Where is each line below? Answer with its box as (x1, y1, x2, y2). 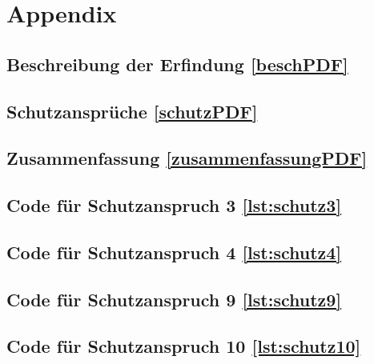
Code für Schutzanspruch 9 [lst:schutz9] (6, 286, 342, 311)
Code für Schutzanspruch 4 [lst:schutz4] (6, 239, 342, 264)
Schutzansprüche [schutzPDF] (6, 98, 258, 123)
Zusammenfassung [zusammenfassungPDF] (6, 146, 368, 170)
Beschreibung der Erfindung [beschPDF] (6, 51, 348, 76)
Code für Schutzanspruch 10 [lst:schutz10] (6, 334, 361, 358)
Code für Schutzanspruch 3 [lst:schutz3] (6, 193, 342, 218)
